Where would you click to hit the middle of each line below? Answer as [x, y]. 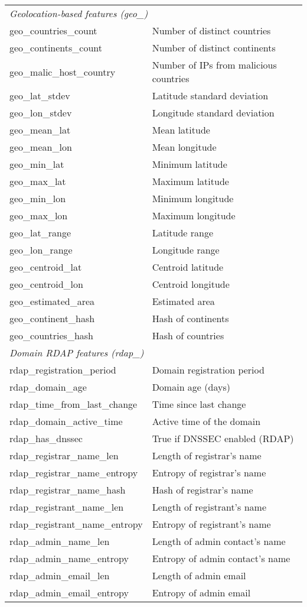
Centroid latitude [188, 267]
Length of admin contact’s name [219, 541]
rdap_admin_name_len [60, 541]
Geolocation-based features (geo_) [79, 13]
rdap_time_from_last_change [74, 404]
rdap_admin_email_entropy [69, 593]
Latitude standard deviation [210, 95]
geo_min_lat [37, 164]
